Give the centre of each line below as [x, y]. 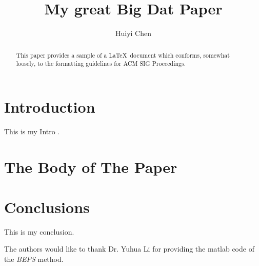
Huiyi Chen [133, 33]
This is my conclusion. [39, 231]
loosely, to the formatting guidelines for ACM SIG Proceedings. [101, 64]
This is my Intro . [32, 131]
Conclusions [47, 207]
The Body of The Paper [91, 166]
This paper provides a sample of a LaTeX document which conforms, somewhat [123, 55]
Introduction [50, 106]
